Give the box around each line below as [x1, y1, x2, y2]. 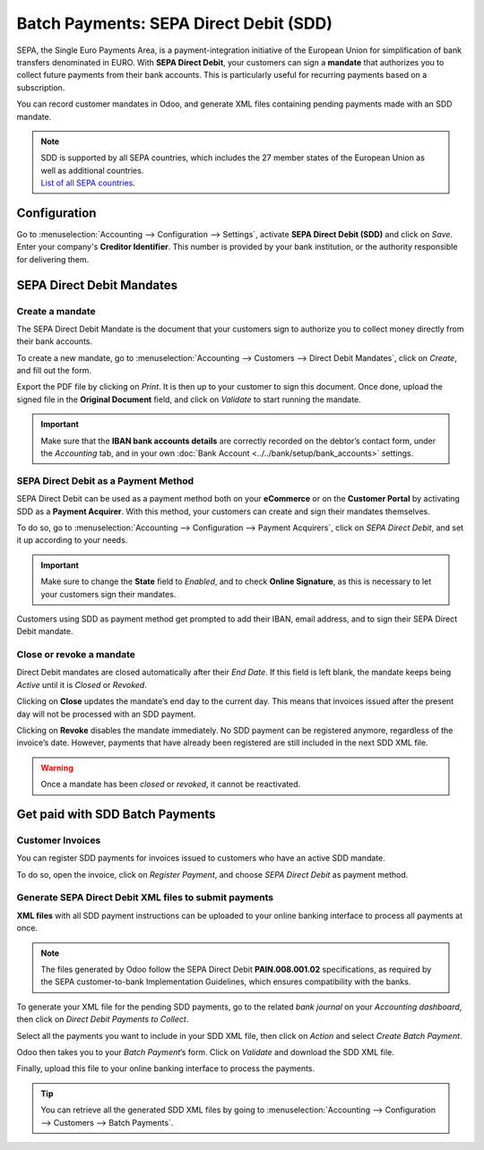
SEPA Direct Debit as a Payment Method [16, 475, 194, 487]
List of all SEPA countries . [40, 177, 136, 188]
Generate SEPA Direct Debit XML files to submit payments [16, 891, 274, 904]
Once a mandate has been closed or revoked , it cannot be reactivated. [40, 779, 301, 790]
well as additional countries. [40, 165, 144, 176]
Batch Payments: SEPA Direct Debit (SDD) [16, 13, 333, 33]
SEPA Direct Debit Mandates [16, 278, 178, 293]
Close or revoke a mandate [16, 648, 136, 661]
